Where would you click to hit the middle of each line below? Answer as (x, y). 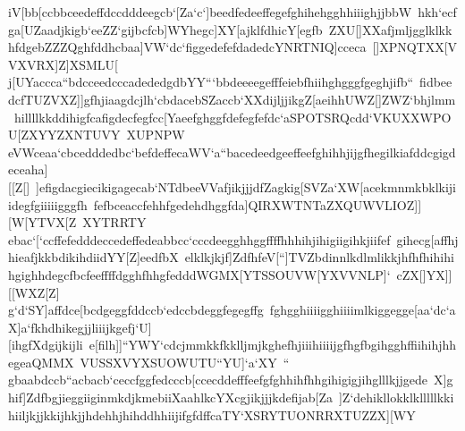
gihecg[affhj (427, 239)
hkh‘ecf (437, 12)
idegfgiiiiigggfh (48, 204)
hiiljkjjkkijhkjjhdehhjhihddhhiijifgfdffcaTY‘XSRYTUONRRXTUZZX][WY (212, 414)
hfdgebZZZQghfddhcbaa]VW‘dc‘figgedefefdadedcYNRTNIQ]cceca (187, 47)
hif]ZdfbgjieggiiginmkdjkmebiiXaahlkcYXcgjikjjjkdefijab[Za (170, 397)
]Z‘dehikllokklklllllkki (396, 397)
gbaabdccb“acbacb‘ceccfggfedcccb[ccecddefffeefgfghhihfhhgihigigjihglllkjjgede (218, 380)
